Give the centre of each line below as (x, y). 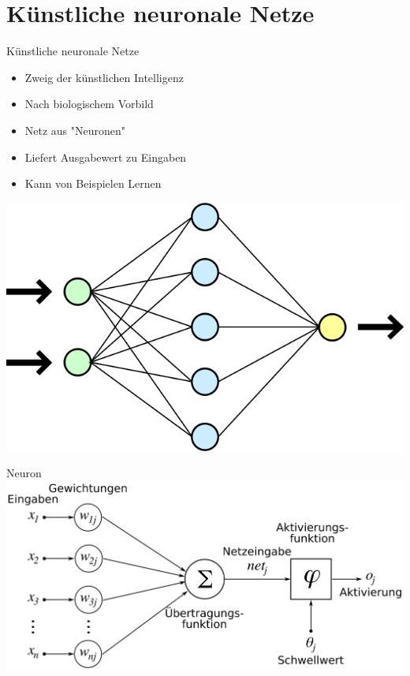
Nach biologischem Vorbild (89, 104)
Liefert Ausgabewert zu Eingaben (106, 157)
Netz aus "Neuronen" (75, 130)
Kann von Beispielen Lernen (93, 183)
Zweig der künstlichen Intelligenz (104, 77)
